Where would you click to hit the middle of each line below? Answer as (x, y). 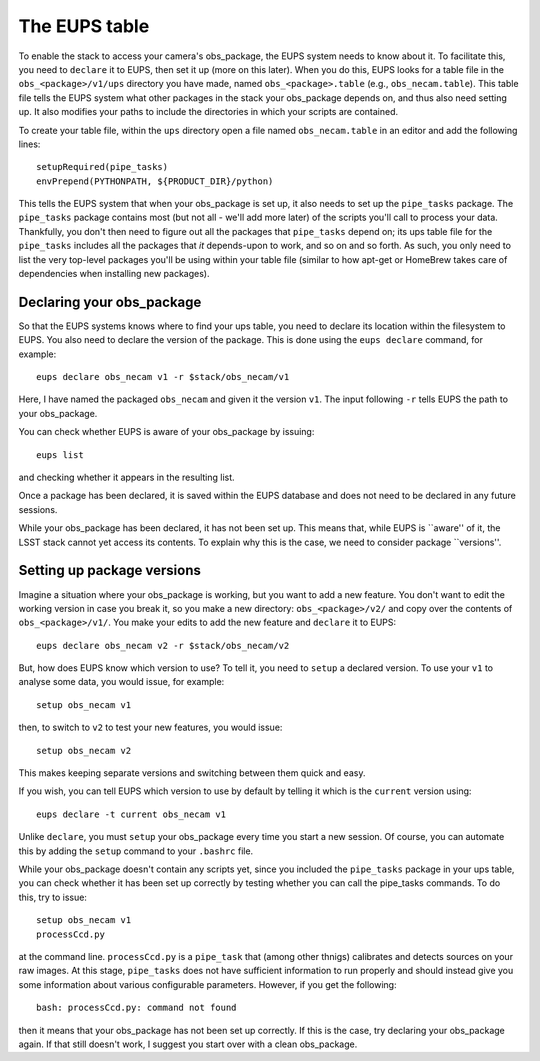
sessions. (38, 509)
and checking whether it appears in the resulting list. (126, 477)
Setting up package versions (110, 570)
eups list (60, 454)
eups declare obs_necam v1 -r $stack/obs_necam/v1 (163, 377)
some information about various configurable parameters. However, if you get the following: (207, 984)
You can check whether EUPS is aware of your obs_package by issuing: (166, 432)
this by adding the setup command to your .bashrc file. (136, 851)
